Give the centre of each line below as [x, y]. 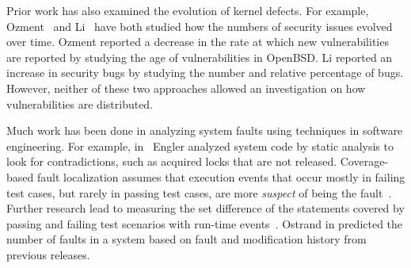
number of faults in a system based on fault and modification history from [186, 239]
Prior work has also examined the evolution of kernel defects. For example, [188, 10]
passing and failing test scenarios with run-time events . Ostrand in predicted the [205, 223]
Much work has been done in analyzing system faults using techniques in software [205, 130]
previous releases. [48, 254]
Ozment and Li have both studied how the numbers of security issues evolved [200, 26]
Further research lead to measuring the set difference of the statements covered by [205, 208]
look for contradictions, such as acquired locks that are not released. [172, 161]
